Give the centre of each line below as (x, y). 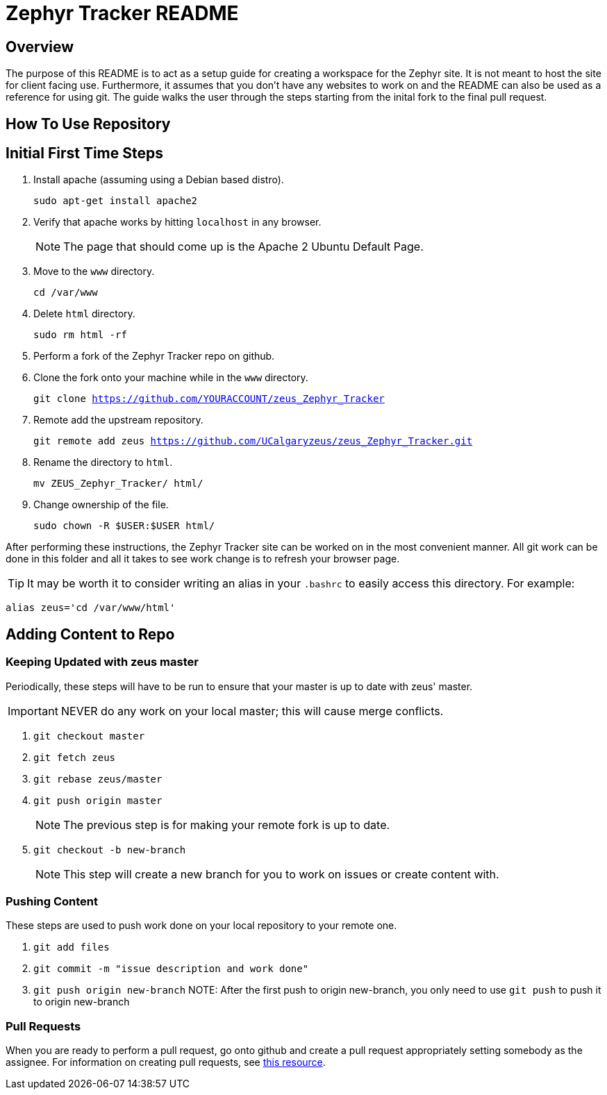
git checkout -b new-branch (110, 850)
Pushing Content (52, 902)
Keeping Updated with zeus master (102, 662)
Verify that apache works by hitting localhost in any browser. (177, 222)
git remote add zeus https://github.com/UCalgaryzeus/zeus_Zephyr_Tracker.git (253, 441)
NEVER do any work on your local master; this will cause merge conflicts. (252, 711)
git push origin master (98, 800)
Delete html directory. (84, 314)
